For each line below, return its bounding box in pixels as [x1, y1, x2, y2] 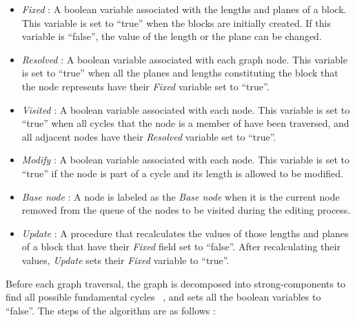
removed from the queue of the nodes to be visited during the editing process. [21, 203, 351, 217]
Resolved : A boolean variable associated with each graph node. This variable [21, 52, 347, 66]
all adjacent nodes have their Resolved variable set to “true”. [21, 129, 276, 143]
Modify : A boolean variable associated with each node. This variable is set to [21, 152, 350, 167]
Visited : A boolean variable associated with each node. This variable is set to [21, 102, 350, 117]
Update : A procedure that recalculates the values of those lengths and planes [21, 225, 349, 240]
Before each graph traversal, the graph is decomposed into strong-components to [6, 276, 346, 290]
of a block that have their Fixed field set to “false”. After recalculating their [21, 239, 341, 254]
